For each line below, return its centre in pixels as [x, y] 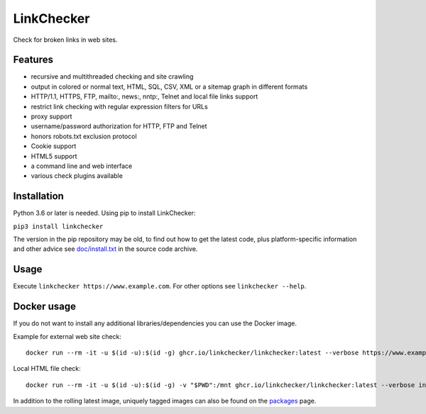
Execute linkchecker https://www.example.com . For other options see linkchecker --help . [160, 286]
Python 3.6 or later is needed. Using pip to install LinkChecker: [104, 213]
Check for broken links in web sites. [65, 40]
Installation [38, 196]
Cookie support [54, 146]
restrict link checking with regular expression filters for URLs [120, 106]
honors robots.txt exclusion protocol [84, 136]
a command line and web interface [82, 166]
